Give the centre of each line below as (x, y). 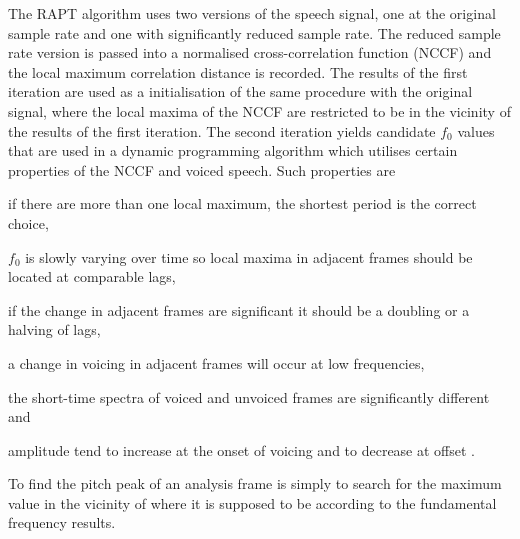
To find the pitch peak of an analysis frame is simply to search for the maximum (255, 483)
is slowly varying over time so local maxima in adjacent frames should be (249, 256)
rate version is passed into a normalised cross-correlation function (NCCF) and (250, 52)
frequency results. (62, 522)
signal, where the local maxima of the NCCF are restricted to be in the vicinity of (259, 110)
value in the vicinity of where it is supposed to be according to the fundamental (252, 502)
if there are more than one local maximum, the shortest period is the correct (242, 203)
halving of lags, (54, 329)
